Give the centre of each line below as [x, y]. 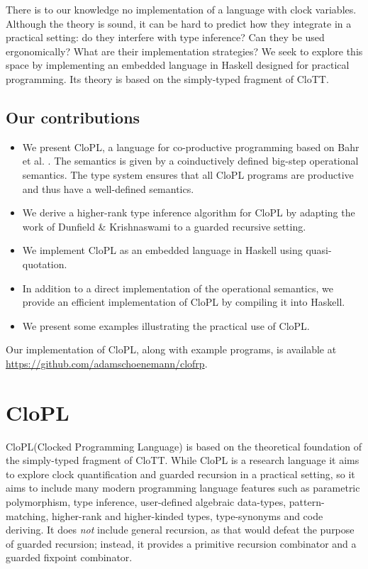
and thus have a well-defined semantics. [108, 188]
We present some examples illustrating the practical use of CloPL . [166, 325]
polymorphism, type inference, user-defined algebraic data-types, [146, 501]
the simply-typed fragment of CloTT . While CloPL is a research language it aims [183, 460]
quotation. [45, 264]
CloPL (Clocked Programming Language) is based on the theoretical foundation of [184, 446]
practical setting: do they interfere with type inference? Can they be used [165, 37]
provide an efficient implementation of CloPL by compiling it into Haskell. [184, 302]
